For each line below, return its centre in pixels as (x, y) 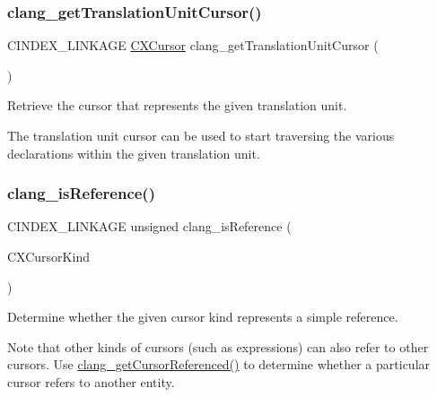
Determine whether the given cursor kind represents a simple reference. (203, 317)
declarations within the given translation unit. (134, 153)
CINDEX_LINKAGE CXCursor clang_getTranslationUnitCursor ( (193, 45)
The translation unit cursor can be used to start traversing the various (201, 135)
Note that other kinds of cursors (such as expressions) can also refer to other (218, 346)
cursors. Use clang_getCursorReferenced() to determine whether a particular (219, 364)
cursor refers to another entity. (91, 381)
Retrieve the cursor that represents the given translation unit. (177, 105)
